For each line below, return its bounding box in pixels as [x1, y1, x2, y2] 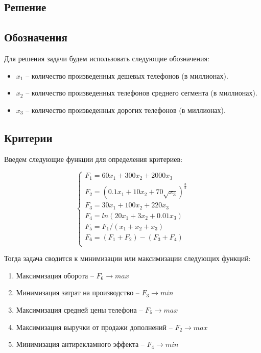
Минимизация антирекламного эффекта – [16, 339, 145, 349]
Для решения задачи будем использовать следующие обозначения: [4, 53, 209, 63]
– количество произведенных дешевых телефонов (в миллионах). [26, 70, 228, 81]
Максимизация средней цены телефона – [16, 304, 143, 315]
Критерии [4, 129, 53, 145]
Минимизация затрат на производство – [16, 287, 139, 298]
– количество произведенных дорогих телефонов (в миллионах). [26, 104, 226, 115]
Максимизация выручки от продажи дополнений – [16, 321, 173, 332]
